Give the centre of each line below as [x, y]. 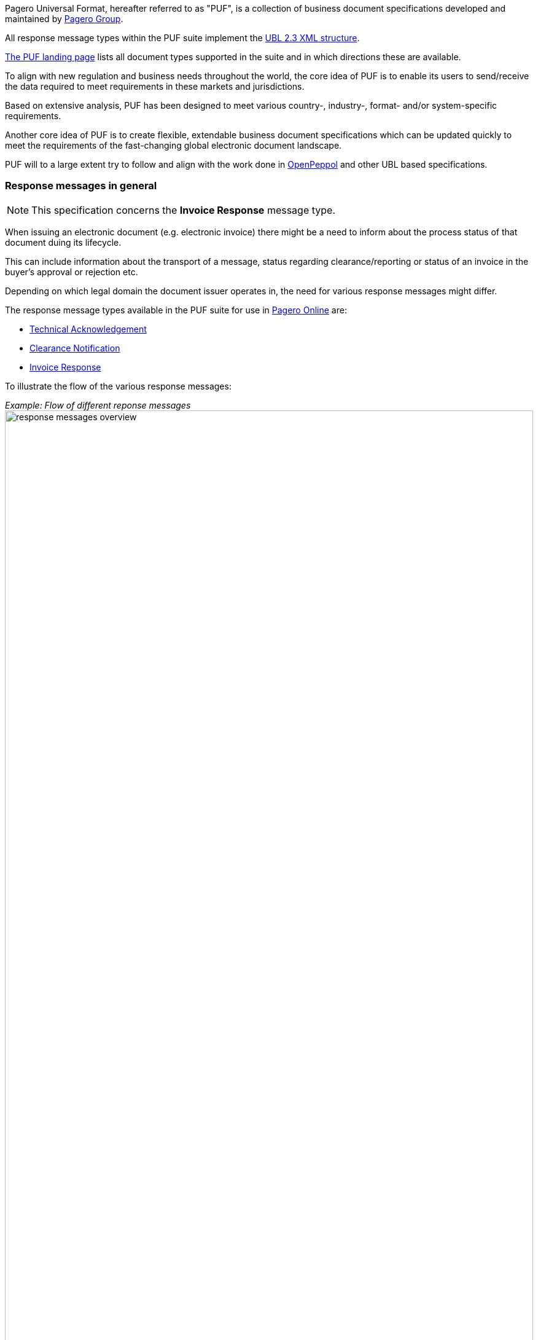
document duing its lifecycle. [63, 242]
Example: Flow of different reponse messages [98, 405]
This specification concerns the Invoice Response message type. [184, 210]
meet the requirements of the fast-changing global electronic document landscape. [173, 145]
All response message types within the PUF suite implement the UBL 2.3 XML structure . [182, 38]
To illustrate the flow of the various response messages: [118, 386]
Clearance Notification [75, 348]
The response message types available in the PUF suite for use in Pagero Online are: [176, 310]
